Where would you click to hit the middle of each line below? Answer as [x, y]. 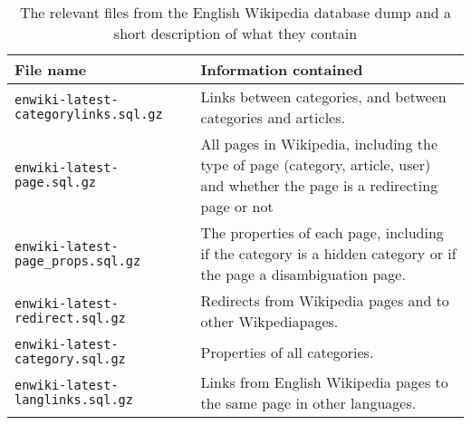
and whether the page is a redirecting [319, 185]
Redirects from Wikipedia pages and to [325, 300]
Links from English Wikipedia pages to [324, 382]
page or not [237, 206]
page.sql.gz [56, 182]
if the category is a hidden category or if [328, 253]
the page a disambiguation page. [303, 274]
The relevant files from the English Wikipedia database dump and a [235, 12]
